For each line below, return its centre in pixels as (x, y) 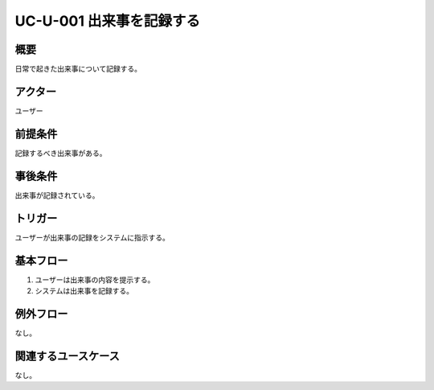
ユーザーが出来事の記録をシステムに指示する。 (92, 237)
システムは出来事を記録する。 (84, 290)
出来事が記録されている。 (57, 195)
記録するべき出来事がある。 (61, 153)
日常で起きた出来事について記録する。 (78, 69)
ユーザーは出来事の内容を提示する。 (95, 279)
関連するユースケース (67, 356)
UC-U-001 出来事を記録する (108, 21)
